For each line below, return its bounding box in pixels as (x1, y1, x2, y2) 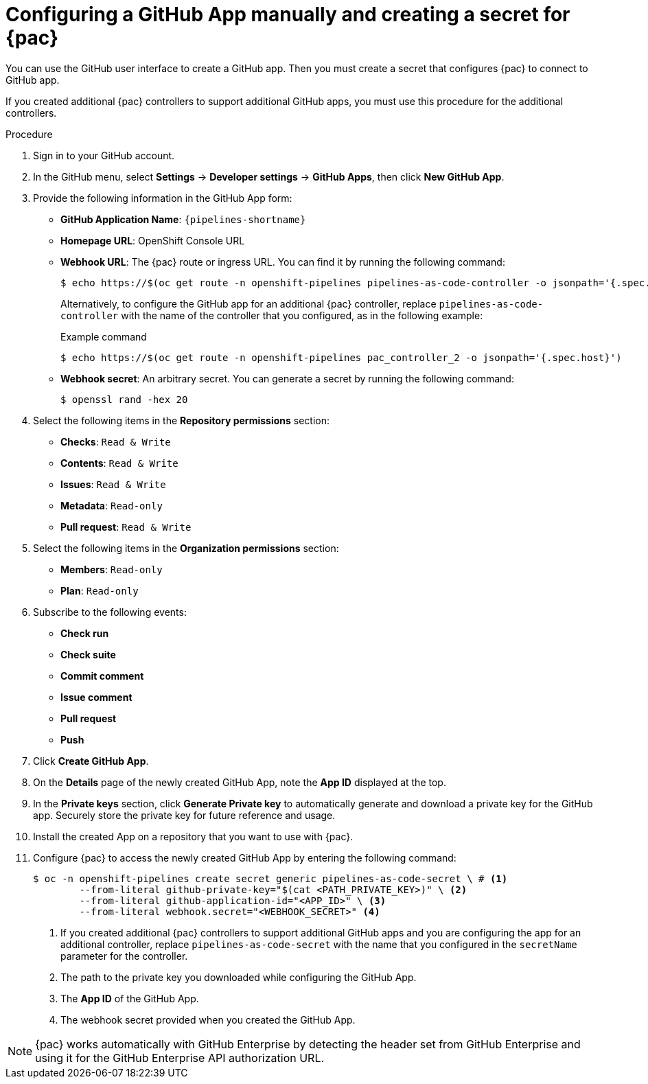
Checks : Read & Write (60, 435, 171, 448)
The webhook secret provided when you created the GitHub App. (60, 1013, 356, 1026)
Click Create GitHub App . (33, 754, 149, 767)
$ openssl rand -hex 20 (60, 393, 188, 405)
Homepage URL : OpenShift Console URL (60, 234, 245, 246)
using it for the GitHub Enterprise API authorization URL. (35, 1050, 325, 1065)
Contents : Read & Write (60, 457, 178, 469)
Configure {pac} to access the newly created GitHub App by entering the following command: (33, 851, 456, 864)
